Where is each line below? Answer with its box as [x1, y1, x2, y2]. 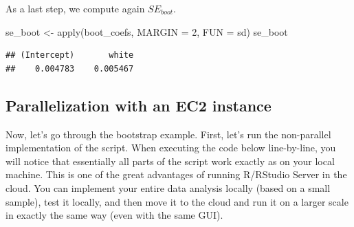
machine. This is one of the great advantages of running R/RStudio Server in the [5, 167, 347, 182]
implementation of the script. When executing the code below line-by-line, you [5, 140, 336, 155]
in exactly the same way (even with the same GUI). [5, 208, 223, 222]
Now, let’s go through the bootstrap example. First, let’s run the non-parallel [5, 127, 331, 141]
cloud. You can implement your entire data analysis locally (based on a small [5, 180, 331, 195]
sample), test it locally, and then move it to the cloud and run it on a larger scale [5, 194, 349, 208]
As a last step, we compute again [5, 1, 145, 15]
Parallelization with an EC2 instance [5, 94, 272, 116]
